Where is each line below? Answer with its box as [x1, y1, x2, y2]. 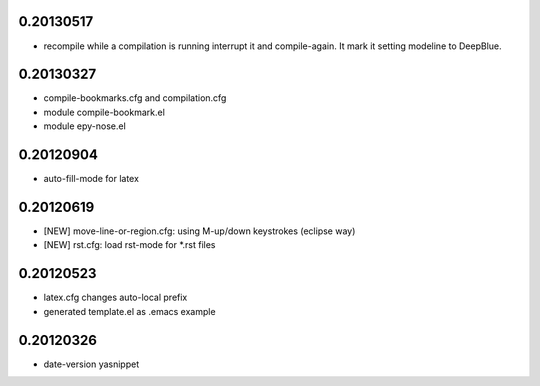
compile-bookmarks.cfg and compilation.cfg [43, 92, 227, 104]
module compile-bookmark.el [43, 106, 165, 118]
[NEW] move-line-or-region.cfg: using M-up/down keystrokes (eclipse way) [43, 225, 356, 237]
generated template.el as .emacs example [43, 305, 216, 317]
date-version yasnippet [43, 358, 140, 370]
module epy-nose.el [43, 120, 127, 132]
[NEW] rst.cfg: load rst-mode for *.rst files [43, 239, 216, 251]
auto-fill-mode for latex [43, 173, 140, 185]
